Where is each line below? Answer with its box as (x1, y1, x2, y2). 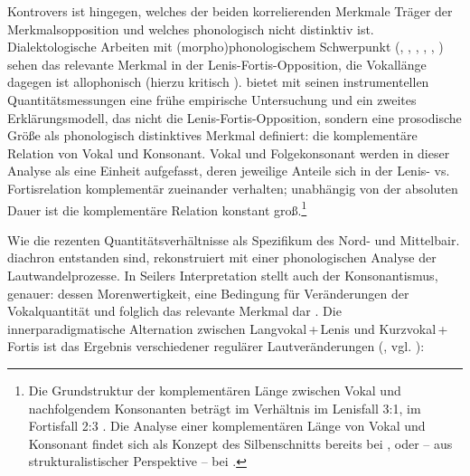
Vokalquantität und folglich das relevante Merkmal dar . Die (7, 301, 342, 320)
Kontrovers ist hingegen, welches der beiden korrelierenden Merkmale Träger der (7, 2, 453, 20)
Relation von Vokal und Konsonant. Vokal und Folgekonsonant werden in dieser (7, 143, 450, 162)
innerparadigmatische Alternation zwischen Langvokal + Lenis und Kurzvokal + (7, 319, 448, 338)
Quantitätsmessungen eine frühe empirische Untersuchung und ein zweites (7, 90, 417, 109)
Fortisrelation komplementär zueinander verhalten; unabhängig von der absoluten (7, 178, 458, 197)
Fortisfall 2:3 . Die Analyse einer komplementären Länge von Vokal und (28, 416, 426, 435)
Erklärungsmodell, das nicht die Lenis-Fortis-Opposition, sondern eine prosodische (7, 108, 462, 127)
